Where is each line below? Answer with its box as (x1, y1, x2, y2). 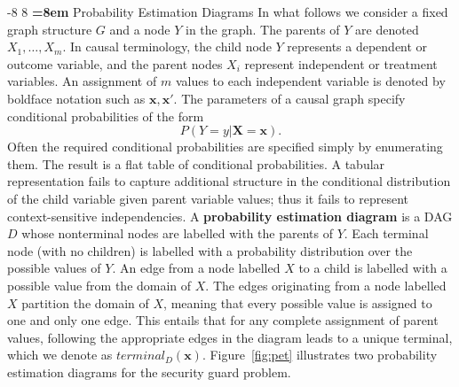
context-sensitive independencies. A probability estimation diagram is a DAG (7, 206, 453, 225)
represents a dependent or (287, 37, 428, 56)
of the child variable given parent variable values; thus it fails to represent (7, 189, 409, 207)
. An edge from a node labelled (112, 259, 281, 277)
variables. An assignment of (7, 72, 157, 90)
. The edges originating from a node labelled (205, 275, 447, 294)
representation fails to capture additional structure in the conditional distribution (7, 172, 451, 190)
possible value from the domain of (7, 275, 192, 294)
